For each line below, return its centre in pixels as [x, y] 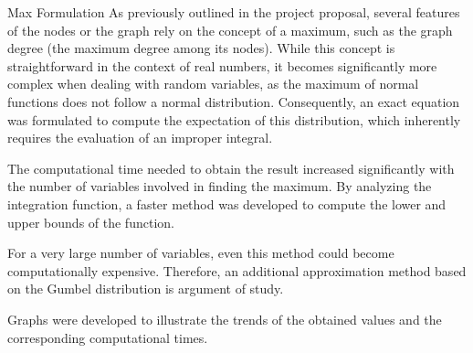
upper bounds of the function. [91, 222]
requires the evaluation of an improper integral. [140, 138]
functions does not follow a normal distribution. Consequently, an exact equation [234, 101]
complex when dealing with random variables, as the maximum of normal [213, 84]
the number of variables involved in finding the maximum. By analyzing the [220, 186]
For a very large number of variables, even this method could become [201, 253]
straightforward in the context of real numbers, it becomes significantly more [222, 65]
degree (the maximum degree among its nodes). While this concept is [201, 48]
